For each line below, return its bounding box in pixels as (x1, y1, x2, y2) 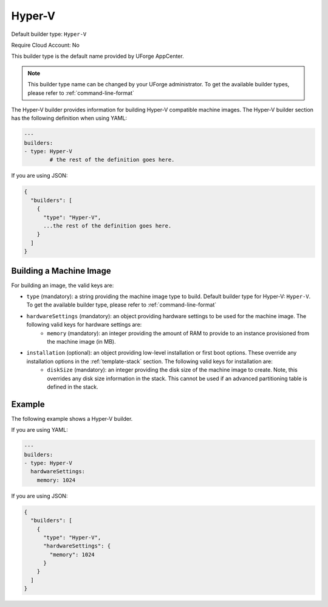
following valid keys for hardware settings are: (26, 321, 142, 328)
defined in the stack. (47, 383, 98, 390)
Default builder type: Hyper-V (11, 30, 87, 38)
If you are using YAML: (11, 426, 68, 434)
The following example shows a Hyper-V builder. (11, 415, 133, 422)
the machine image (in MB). (47, 338, 116, 345)
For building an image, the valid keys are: (11, 282, 114, 289)
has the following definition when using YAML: (11, 114, 128, 122)
